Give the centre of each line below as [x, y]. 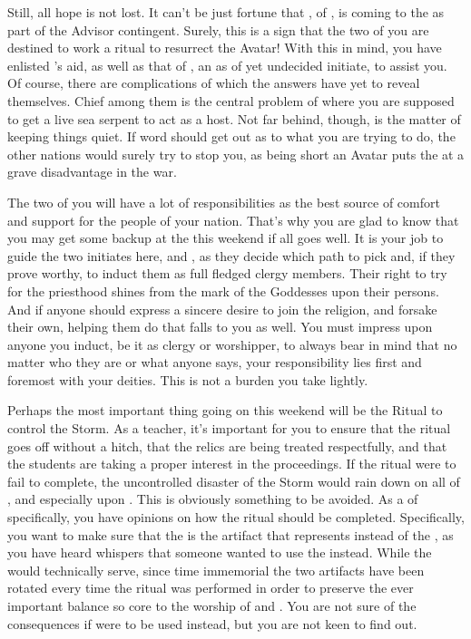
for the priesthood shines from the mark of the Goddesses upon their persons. [223, 290]
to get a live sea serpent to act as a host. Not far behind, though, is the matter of [234, 118]
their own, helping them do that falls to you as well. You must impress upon [220, 327]
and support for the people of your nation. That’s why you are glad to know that [233, 220]
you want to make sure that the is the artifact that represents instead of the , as [231, 534]
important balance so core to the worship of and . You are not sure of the [212, 605]
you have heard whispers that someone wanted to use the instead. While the [220, 552]
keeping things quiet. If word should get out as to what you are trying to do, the [231, 136]
